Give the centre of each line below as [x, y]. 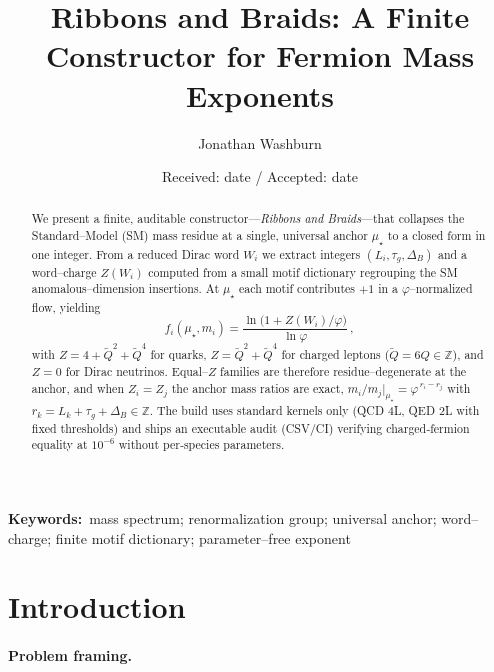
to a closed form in [436, 235]
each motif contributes [297, 288]
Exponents [260, 94]
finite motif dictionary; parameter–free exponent [203, 537]
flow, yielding [66, 306]
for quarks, [178, 354]
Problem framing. [70, 655]
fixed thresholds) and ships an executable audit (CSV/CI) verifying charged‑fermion [250, 427]
